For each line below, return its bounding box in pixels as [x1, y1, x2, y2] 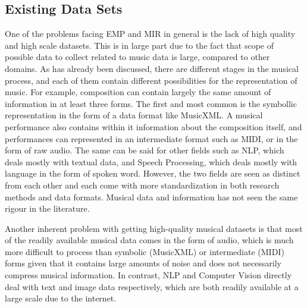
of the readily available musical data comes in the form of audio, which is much [5, 234, 294, 246]
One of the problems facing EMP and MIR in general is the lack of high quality [5, 27, 296, 40]
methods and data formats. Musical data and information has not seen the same [5, 190, 298, 203]
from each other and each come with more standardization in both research [5, 178, 280, 191]
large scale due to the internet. [5, 292, 117, 304]
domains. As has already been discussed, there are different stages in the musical [5, 62, 299, 74]
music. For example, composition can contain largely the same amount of [5, 86, 271, 98]
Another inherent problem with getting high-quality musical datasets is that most [5, 222, 303, 234]
